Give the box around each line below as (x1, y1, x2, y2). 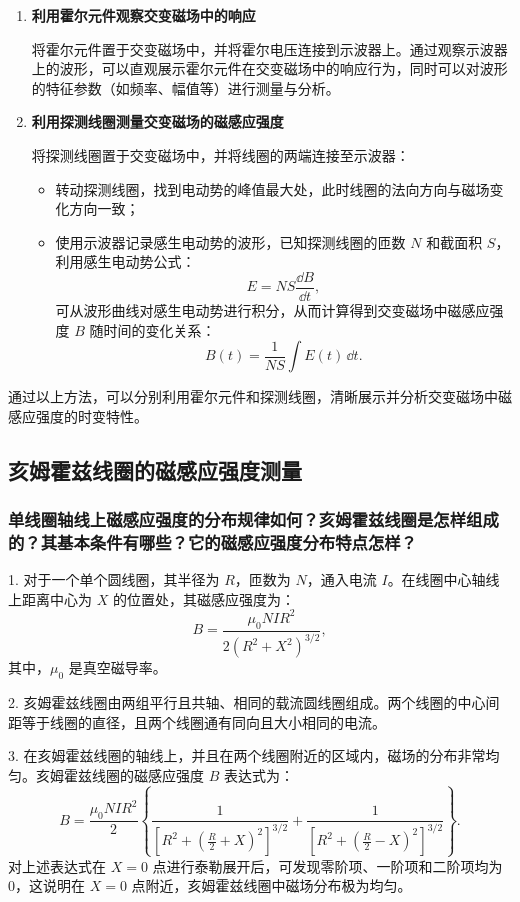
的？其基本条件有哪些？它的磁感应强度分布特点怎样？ (8, 530, 417, 554)
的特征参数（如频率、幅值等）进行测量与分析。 (31, 77, 340, 98)
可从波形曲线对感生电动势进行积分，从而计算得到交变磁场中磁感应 (55, 300, 490, 320)
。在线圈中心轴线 (387, 569, 500, 590)
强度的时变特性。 (35, 405, 148, 426)
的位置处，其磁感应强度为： (112, 588, 295, 609)
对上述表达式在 (8, 855, 106, 876)
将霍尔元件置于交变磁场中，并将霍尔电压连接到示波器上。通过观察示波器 (31, 38, 508, 59)
